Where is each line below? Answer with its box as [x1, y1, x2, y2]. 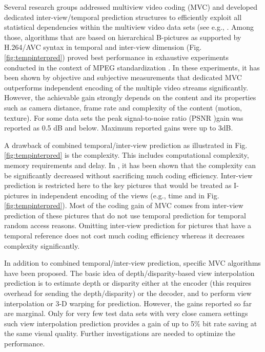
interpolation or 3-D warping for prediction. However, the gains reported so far [4, 298, 252, 308]
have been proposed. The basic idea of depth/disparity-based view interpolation [4, 267, 255, 278]
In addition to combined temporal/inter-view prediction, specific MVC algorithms [4, 257, 261, 268]
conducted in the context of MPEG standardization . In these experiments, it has [4, 62, 260, 72]
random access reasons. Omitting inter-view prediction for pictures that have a [4, 220, 252, 231]
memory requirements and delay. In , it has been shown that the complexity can [4, 159, 256, 170]
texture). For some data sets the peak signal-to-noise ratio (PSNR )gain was [4, 112, 243, 123]
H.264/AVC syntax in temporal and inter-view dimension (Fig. [4, 42, 202, 52]
